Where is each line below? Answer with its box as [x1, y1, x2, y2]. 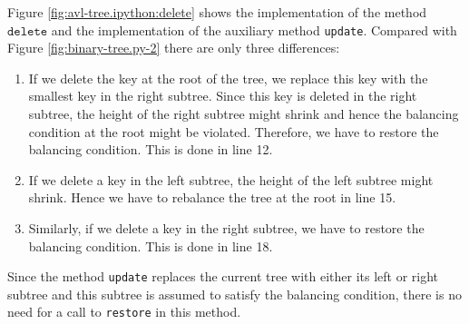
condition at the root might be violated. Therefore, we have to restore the [28, 122, 439, 141]
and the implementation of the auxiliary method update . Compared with [51, 20, 457, 39]
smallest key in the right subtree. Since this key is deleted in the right [28, 86, 417, 105]
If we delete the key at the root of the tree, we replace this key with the [28, 68, 428, 87]
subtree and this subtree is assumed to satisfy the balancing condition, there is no [7, 284, 462, 303]
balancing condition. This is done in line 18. [28, 236, 273, 255]
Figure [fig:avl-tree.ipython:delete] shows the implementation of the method [7, 3, 427, 21]
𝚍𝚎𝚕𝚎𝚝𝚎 [7, 25, 48, 38]
